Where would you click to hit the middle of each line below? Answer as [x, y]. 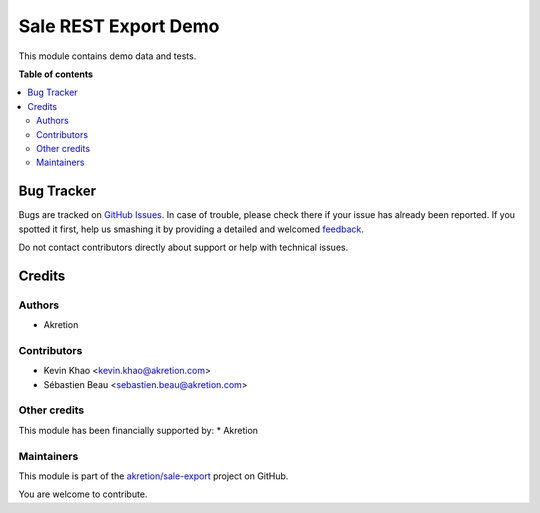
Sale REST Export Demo [119, 26]
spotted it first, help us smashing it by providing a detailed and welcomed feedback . [191, 229]
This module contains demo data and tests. [107, 56]
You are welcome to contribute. [83, 494]
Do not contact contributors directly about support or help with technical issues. [183, 247]
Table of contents [56, 74]
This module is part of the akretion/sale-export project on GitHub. [153, 476]
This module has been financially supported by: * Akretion [138, 430]
